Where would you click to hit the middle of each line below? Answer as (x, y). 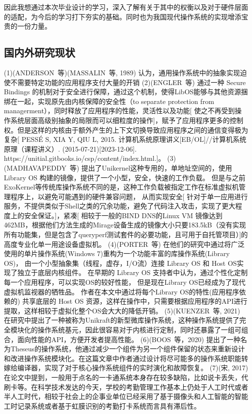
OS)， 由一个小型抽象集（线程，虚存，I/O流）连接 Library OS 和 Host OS (120, 263)
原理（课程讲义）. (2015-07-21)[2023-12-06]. (70, 148)
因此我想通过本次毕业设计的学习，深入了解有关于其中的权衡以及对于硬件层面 (126, 7)
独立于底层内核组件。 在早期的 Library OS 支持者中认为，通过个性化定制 (133, 272)
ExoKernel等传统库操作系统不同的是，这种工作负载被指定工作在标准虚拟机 (121, 187)
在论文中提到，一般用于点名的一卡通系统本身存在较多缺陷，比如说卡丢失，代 (126, 377)
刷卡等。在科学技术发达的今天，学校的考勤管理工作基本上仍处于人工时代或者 (126, 387)
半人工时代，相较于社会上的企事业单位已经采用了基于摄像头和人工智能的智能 (126, 396)
